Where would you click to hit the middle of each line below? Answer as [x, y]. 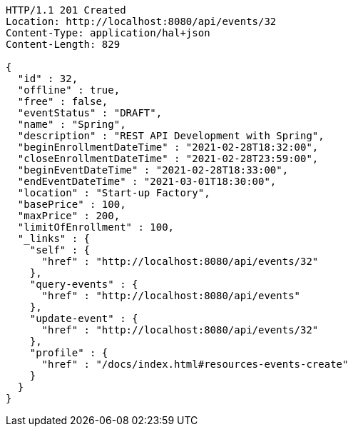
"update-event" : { [84, 318]
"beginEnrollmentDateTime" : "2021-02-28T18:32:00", [168, 147]
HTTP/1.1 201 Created [66, 10]
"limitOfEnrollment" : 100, [96, 227]
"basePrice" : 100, [72, 204]
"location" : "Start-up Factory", [114, 193]
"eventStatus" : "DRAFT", [90, 113]
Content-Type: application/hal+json [108, 33]
